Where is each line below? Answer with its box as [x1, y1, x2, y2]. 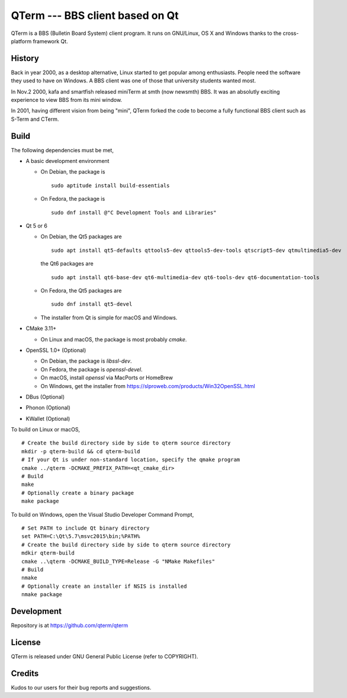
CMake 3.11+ [25, 325, 57, 332]
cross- [282, 30, 299, 37]
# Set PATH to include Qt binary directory [21, 524, 150, 531]
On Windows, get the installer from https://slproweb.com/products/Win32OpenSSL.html [40, 382, 255, 389]
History [11, 53, 40, 63]
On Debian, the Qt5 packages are [40, 233, 122, 240]
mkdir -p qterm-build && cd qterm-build [21, 448, 140, 454]
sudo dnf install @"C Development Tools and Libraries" [51, 209, 217, 216]
